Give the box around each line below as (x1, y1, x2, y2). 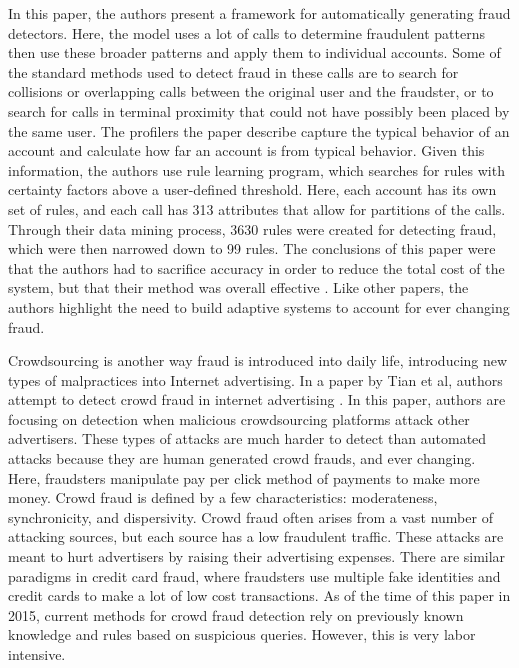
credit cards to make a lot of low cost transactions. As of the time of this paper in (8, 585, 511, 606)
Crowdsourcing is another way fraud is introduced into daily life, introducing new (8, 350, 508, 371)
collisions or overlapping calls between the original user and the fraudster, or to (8, 81, 494, 102)
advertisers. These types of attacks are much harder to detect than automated (8, 428, 487, 449)
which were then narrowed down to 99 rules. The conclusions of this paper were (8, 238, 496, 259)
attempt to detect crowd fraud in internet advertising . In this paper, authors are (8, 389, 506, 410)
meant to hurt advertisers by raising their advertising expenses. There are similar (8, 546, 506, 567)
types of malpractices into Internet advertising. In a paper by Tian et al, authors (8, 369, 503, 390)
